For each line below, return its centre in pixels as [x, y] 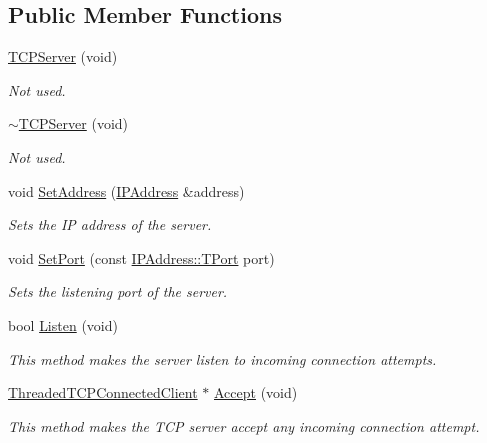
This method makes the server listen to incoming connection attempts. [222, 358]
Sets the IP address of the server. [110, 224]
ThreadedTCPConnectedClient [103, 392]
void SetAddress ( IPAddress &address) [126, 190]
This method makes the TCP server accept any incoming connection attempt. [244, 425]
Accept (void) [255, 392]
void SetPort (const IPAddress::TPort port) [141, 257]
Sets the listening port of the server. [118, 291]
